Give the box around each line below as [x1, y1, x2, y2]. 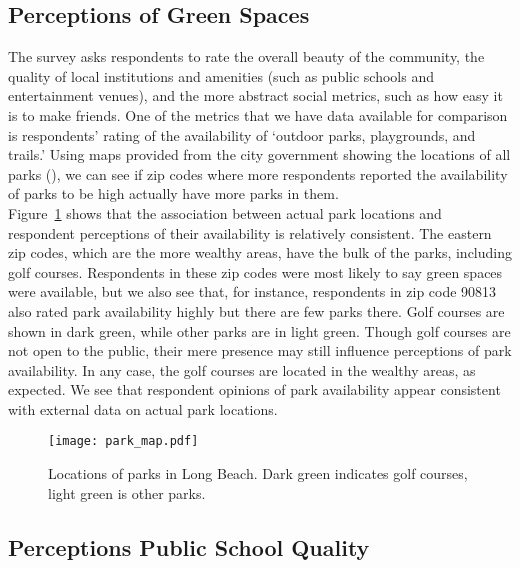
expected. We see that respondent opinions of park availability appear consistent [8, 379, 501, 400]
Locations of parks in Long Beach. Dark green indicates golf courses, [48, 463, 468, 484]
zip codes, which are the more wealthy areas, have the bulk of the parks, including [8, 242, 512, 263]
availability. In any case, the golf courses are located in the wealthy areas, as [8, 359, 476, 380]
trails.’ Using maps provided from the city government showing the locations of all [8, 144, 511, 165]
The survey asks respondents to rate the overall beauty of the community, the [8, 46, 485, 67]
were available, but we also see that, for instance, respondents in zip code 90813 [8, 281, 497, 302]
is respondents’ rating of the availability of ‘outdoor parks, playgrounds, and [8, 124, 476, 145]
